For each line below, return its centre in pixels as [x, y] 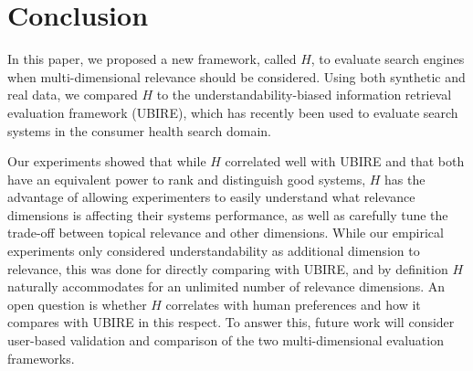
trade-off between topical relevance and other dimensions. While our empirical [226, 233]
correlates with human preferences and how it [293, 304]
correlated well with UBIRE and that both [345, 161]
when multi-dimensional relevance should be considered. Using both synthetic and [236, 76]
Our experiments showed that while [107, 161]
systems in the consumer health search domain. [139, 130]
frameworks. [41, 358]
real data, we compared [73, 95]
